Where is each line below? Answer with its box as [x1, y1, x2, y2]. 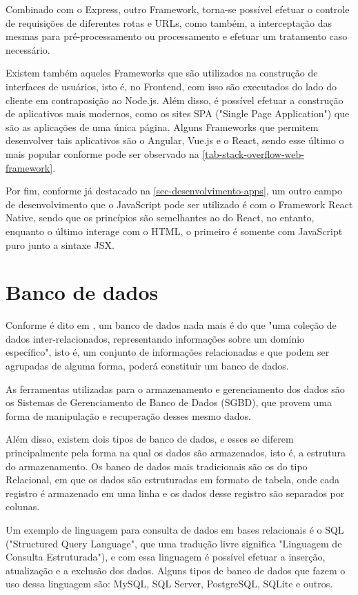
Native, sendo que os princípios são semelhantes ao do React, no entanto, [6, 210, 315, 225]
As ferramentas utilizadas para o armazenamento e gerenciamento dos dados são [6, 381, 345, 396]
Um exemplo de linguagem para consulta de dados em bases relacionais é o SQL [6, 522, 344, 536]
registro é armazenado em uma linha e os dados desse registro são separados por [6, 485, 345, 500]
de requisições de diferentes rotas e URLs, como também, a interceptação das [6, 15, 332, 30]
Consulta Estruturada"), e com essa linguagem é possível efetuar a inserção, [6, 549, 326, 564]
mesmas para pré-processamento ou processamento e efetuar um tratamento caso [6, 29, 348, 43]
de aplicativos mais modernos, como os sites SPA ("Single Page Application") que [6, 106, 350, 121]
